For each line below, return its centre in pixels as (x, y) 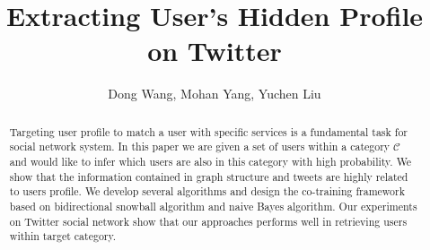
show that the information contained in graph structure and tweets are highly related (209, 176)
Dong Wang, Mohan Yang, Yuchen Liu (215, 94)
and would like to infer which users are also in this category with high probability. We (211, 162)
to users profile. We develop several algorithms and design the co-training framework (207, 191)
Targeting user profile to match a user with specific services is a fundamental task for (209, 131)
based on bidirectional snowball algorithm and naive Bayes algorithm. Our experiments (213, 206)
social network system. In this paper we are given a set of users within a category (200, 147)
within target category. (63, 236)
